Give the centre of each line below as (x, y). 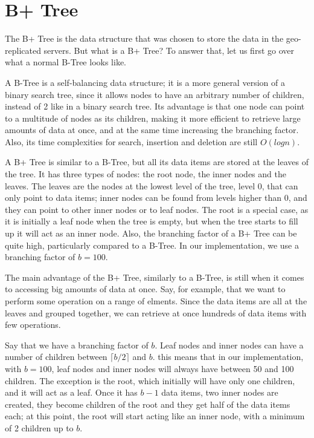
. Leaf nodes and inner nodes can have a (229, 345)
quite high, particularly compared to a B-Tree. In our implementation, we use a (152, 245)
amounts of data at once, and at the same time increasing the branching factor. (152, 130)
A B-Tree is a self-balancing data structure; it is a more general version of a (145, 82)
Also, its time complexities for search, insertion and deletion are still (131, 141)
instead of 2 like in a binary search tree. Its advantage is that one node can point (155, 106)
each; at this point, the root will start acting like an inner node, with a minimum (155, 416)
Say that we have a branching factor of (77, 345)
